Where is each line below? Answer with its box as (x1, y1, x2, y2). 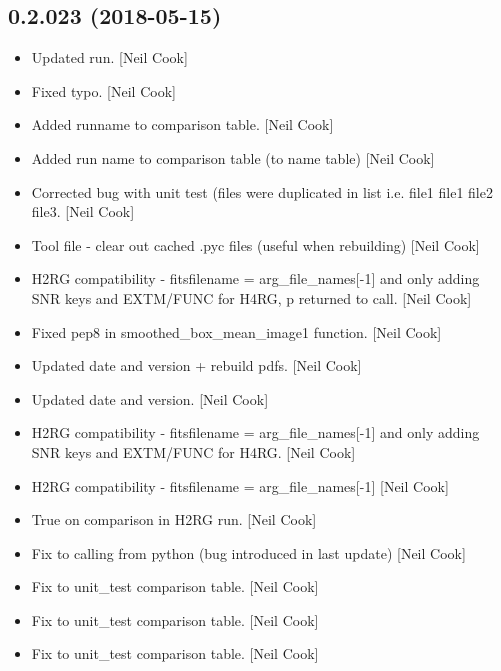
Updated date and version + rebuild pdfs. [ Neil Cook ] (31, 355, 362, 376)
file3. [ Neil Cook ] (31, 201, 135, 222)
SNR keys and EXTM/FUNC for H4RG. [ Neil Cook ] (31, 441, 356, 462)
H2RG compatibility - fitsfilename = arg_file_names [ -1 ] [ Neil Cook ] (31, 475, 449, 496)
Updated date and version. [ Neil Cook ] (31, 388, 269, 409)
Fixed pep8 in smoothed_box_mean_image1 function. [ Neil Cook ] (31, 321, 442, 342)
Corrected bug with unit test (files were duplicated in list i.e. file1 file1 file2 (31, 181, 493, 202)
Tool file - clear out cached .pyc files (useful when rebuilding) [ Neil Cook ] (31, 234, 480, 255)
